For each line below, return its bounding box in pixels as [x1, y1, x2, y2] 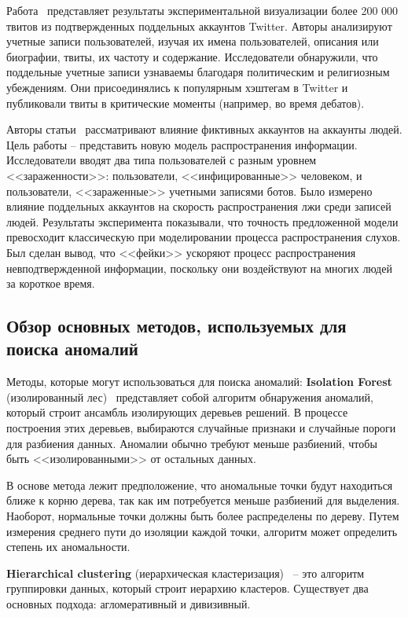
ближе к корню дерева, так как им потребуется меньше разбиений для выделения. [6, 492, 400, 509]
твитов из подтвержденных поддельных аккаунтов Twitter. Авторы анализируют [6, 17, 392, 34]
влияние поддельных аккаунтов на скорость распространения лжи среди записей [6, 198, 391, 215]
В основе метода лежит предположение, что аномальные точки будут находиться [6, 476, 393, 493]
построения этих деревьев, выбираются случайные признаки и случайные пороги [6, 420, 396, 436]
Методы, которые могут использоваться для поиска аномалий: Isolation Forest [6, 373, 392, 390]
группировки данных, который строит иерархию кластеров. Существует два [6, 580, 369, 597]
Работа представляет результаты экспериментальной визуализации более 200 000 [6, 2, 399, 18]
